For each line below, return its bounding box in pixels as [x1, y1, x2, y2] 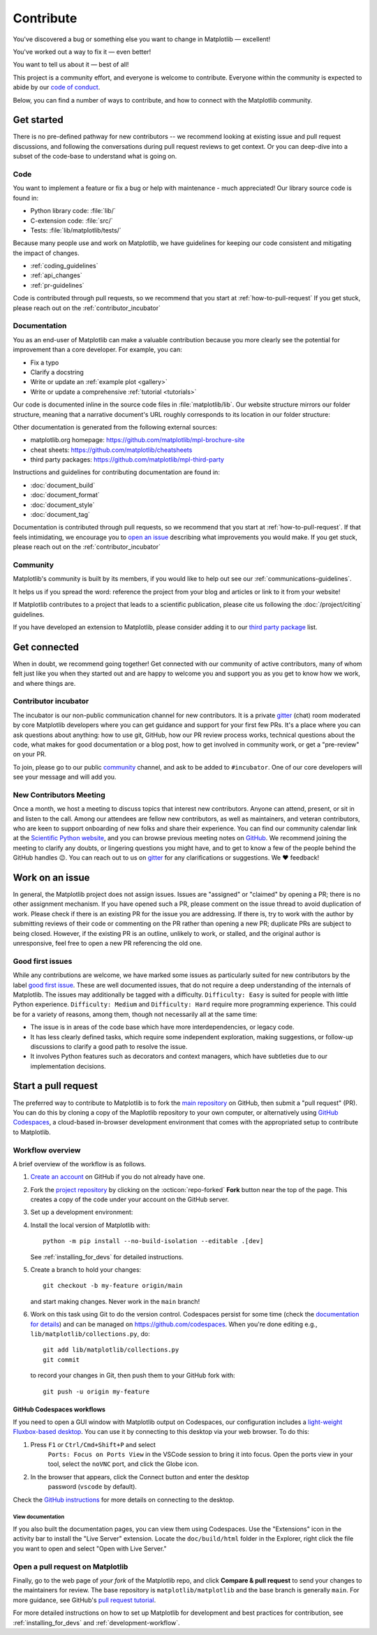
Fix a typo [30, 358, 59, 367]
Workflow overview [13, 1145, 81, 1155]
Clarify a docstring [30, 367, 84, 376]
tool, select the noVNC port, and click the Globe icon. [47, 1460, 199, 1468]
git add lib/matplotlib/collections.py [43, 1346, 179, 1354]
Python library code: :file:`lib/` [30, 207, 116, 215]
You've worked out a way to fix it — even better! [13, 47, 151, 56]
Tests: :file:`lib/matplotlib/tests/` [30, 226, 121, 234]
